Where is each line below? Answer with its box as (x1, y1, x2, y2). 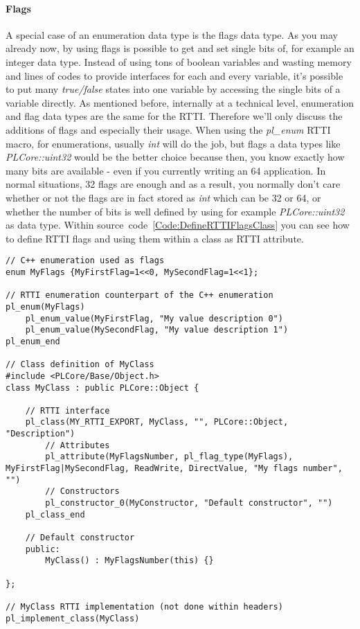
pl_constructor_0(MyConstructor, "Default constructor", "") (45, 498, 333, 508)
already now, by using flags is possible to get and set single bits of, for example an (6, 41, 354, 55)
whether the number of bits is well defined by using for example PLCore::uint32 (6, 204, 345, 218)
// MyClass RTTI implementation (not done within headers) (6, 601, 283, 612)
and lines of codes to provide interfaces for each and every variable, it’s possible (6, 68, 343, 82)
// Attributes (45, 440, 110, 450)
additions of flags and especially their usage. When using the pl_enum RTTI (6, 122, 331, 136)
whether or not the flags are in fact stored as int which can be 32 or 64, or (6, 190, 321, 204)
